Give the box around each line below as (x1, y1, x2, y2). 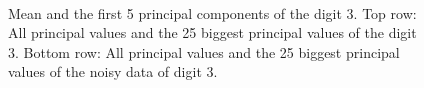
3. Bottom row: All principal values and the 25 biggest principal (8, 41, 400, 62)
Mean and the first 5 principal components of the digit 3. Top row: (8, 2, 417, 23)
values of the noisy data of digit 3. (8, 61, 218, 82)
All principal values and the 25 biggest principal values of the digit (8, 22, 417, 43)
